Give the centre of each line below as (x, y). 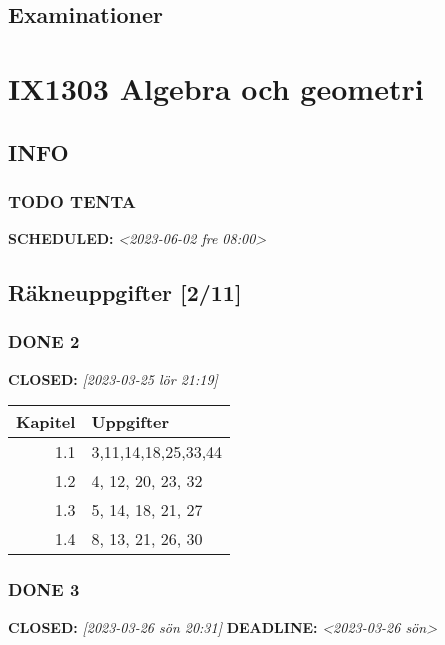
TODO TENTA (72, 200)
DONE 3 (44, 589)
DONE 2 (44, 341)
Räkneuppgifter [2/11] (125, 292)
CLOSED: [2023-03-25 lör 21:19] (113, 378)
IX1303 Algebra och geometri (216, 87)
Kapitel (46, 422)
